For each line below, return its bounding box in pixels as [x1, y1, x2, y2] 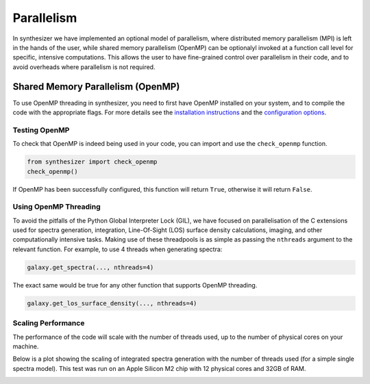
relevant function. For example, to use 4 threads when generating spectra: [12, 245, 223, 253]
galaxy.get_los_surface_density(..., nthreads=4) [27, 299, 197, 307]
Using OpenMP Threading [12, 202, 101, 212]
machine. [12, 342, 39, 350]
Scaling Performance [12, 318, 85, 328]
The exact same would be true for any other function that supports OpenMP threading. [12, 281, 258, 289]
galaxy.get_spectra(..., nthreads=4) [27, 264, 154, 271]
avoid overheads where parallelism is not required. [12, 62, 156, 71]
